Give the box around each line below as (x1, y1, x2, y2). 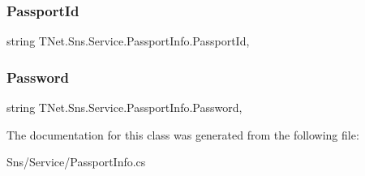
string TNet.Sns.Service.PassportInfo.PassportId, (6, 32, 250, 49)
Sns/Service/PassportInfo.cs (6, 153, 146, 170)
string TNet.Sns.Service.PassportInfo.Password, (6, 99, 243, 116)
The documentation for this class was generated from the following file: (6, 126, 359, 143)
